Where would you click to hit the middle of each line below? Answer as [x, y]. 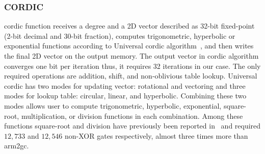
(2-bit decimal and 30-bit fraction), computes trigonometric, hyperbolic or [120, 35]
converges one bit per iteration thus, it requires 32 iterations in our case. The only [132, 66]
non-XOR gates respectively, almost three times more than [156, 135]
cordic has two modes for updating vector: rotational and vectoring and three [125, 85]
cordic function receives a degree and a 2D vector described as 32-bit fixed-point [129, 26]
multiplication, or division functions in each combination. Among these [132, 116]
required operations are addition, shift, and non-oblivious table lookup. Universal [131, 76]
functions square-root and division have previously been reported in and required [132, 126]
